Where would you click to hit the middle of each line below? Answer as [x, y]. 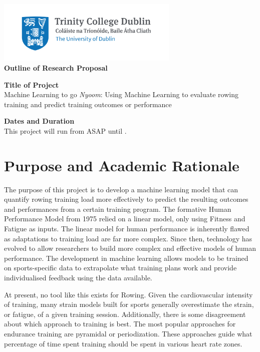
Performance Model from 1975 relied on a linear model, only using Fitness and [125, 219]
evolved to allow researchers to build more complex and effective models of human [130, 248]
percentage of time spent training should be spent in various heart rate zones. [123, 343]
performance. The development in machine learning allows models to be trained [126, 258]
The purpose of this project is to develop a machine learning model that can [121, 189]
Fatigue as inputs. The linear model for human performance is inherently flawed [127, 229]
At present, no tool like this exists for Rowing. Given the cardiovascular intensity [128, 294]
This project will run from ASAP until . [65, 130]
